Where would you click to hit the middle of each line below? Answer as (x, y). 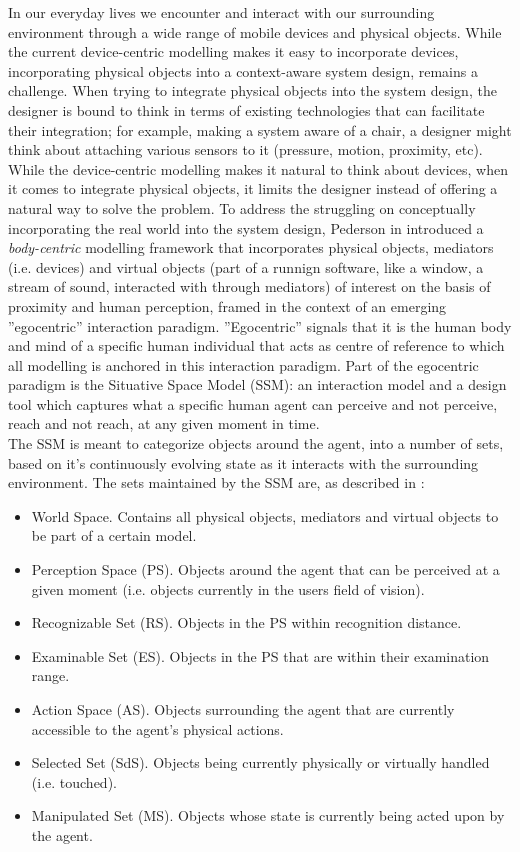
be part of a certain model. (114, 535)
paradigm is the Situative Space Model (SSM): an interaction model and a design (257, 384)
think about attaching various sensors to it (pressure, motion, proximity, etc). (245, 149)
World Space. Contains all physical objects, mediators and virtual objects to (265, 515)
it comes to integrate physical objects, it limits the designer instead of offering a (253, 188)
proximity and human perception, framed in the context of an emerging (227, 305)
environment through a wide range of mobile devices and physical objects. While (255, 31)
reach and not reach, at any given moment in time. (164, 423)
